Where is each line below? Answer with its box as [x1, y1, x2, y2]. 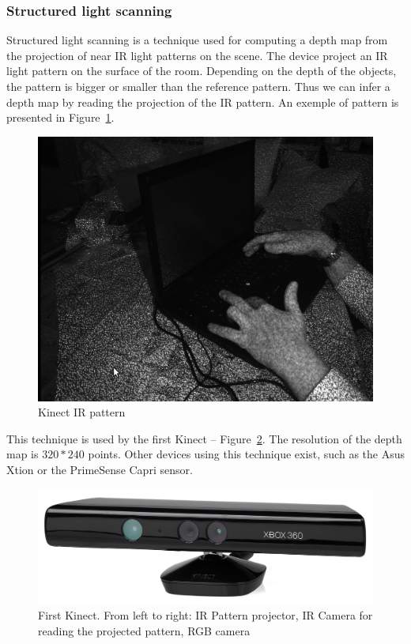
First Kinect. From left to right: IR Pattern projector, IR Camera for [38, 607, 373, 623]
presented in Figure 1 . [6, 109, 115, 126]
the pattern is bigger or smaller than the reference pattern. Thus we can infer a [6, 78, 390, 94]
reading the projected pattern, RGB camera [38, 622, 251, 638]
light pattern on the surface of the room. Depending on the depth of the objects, [6, 62, 397, 79]
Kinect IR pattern [38, 404, 126, 420]
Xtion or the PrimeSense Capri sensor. [6, 461, 193, 477]
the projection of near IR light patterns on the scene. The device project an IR [6, 47, 388, 63]
